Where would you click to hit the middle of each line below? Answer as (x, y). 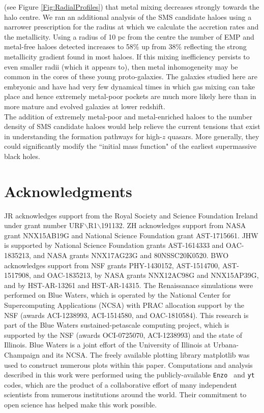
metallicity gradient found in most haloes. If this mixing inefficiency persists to (127, 56)
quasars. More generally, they (213, 136)
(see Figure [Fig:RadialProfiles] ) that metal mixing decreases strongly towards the (132, 7)
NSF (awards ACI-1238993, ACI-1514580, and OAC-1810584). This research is (126, 315)
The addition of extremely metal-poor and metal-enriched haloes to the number (128, 116)
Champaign (22, 354)
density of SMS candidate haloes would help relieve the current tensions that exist (132, 126)
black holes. (22, 156)
